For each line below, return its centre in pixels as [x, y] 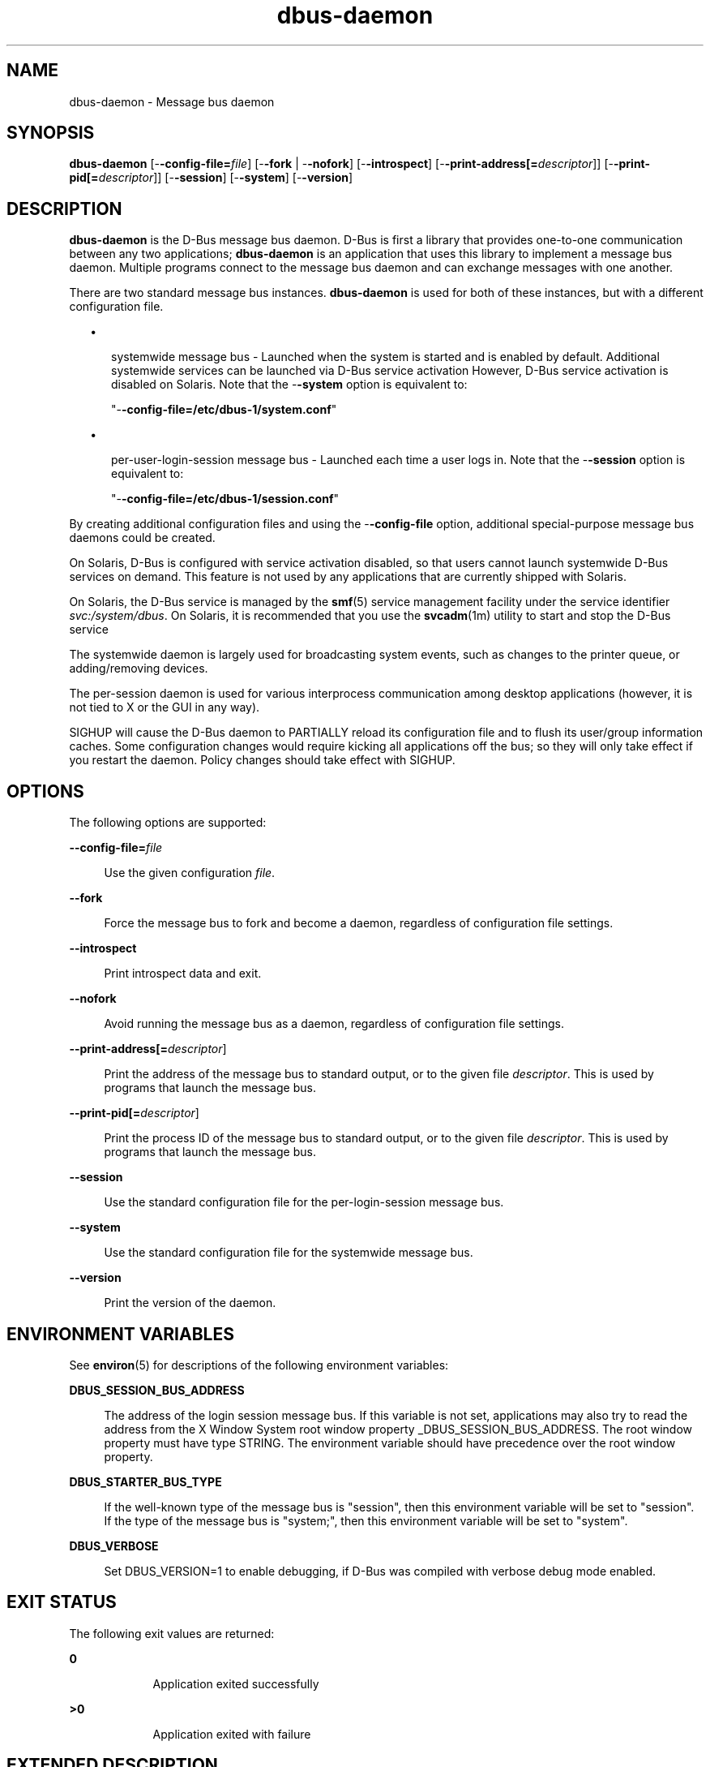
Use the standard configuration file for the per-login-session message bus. [304, 1202]
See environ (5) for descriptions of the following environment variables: [259, 1365]
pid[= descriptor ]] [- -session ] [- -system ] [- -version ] [211, 178]
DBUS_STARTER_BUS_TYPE [145, 1481]
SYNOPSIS [51, 133]
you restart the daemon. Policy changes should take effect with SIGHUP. [262, 760]
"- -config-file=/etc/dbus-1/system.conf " [224, 410]
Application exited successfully [236, 1683]
